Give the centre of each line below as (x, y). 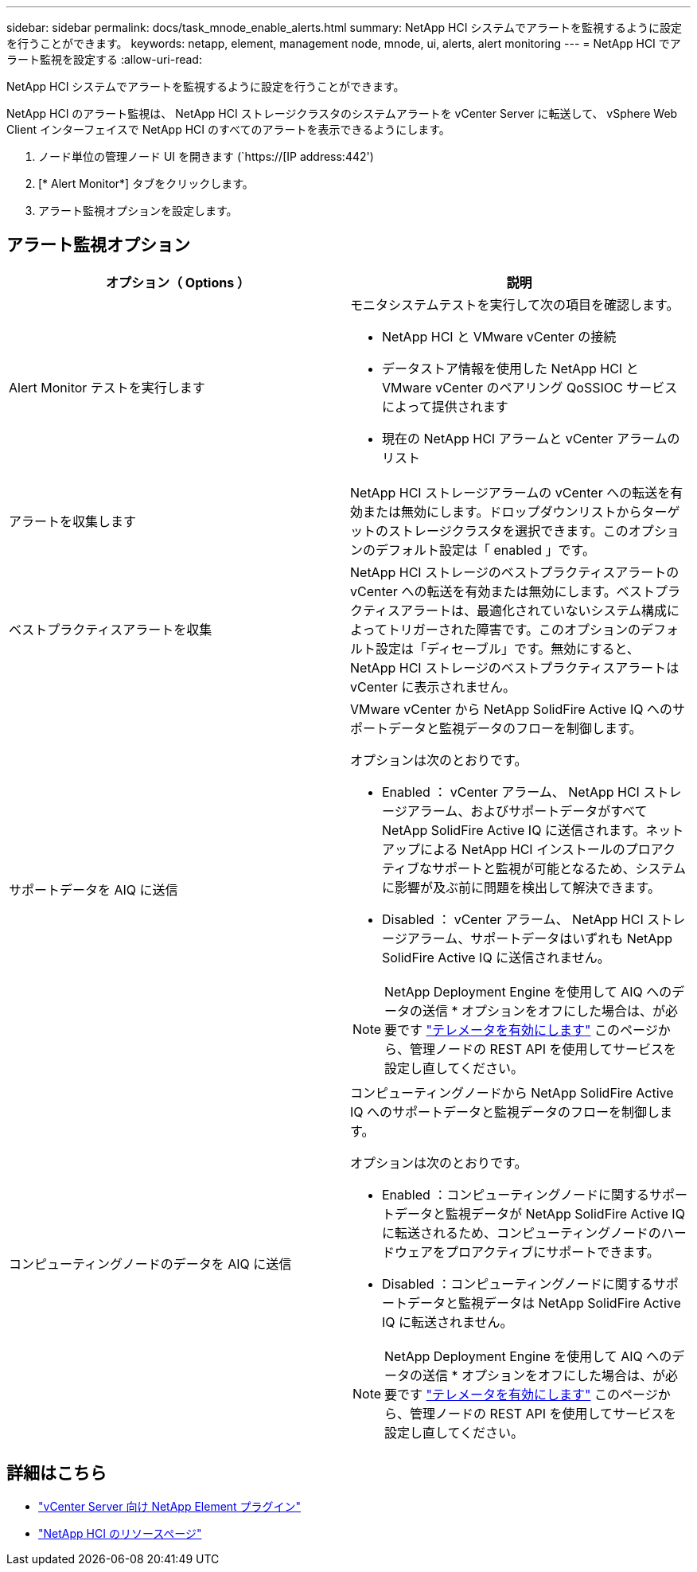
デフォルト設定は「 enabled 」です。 (485, 550)
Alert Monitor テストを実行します (107, 387)
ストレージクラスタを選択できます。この (508, 531)
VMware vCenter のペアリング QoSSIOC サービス (530, 387)
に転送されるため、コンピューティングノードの (522, 1233)
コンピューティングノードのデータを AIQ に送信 (150, 1264)
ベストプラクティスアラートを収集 (111, 629)
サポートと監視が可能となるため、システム (559, 868)
